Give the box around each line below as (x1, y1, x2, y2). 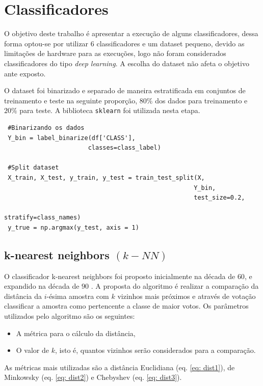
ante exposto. (4, 68, 46, 78)
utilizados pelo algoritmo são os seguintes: (4, 311, 135, 321)
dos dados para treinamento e (155, 95, 248, 105)
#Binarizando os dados (8, 124, 85, 131)
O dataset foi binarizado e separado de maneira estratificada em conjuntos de (4, 85, 246, 96)
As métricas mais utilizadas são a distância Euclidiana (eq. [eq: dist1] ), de (4, 362, 235, 372)
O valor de (16, 345, 49, 355)
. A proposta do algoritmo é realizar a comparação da (91, 281, 259, 291)
